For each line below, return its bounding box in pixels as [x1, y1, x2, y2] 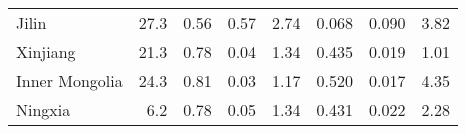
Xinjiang [16, 40, 76, 63]
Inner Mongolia [16, 69, 123, 92]
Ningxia [16, 98, 71, 121]
